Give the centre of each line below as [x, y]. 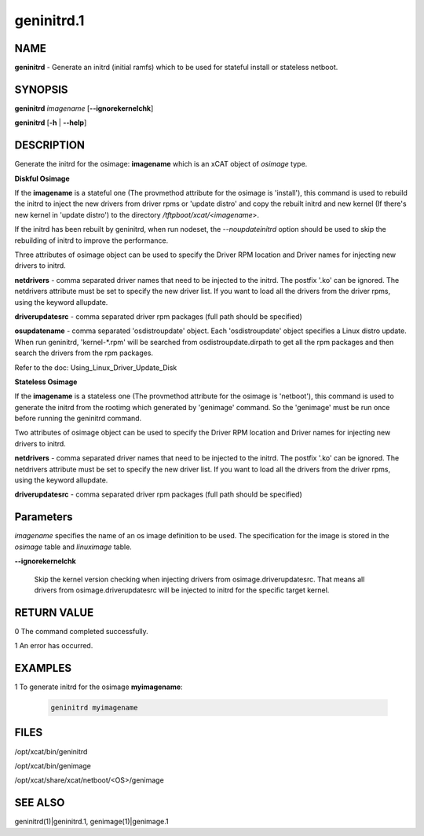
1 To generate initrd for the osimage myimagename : [99, 687]
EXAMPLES [43, 668]
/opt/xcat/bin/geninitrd [51, 751]
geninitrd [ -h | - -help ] [51, 123]
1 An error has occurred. [54, 646]
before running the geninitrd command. [78, 418]
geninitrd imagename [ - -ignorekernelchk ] [84, 108]
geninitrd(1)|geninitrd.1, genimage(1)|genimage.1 [91, 822]
